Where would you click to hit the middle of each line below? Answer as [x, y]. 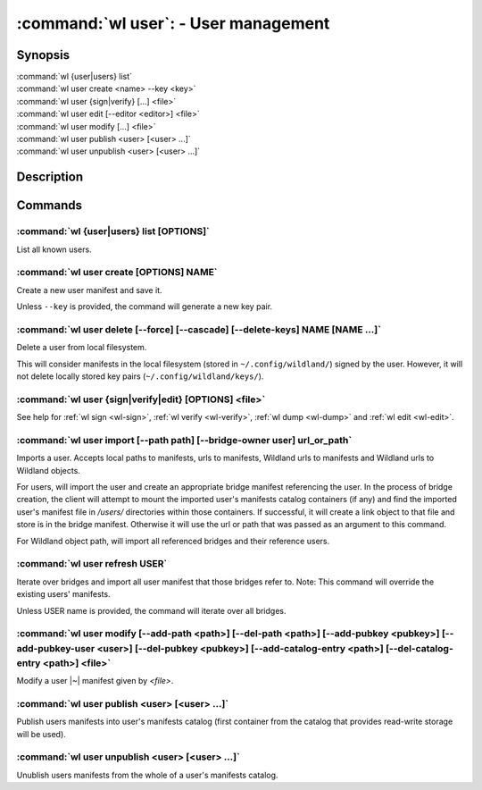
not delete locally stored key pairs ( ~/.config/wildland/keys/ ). [140, 376]
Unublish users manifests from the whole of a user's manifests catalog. [147, 775]
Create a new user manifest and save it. [89, 290]
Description [50, 177]
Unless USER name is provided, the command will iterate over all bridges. [151, 610]
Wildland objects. [48, 470]
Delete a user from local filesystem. [82, 348]
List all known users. [54, 249]
